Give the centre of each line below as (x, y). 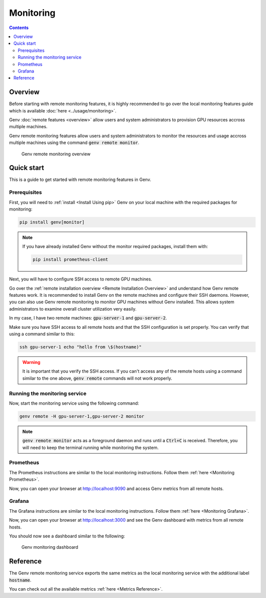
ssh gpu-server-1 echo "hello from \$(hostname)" (81, 347)
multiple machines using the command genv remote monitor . (74, 142)
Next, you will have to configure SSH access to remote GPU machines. (81, 279)
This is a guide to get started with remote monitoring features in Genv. (80, 179)
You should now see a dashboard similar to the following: (67, 536)
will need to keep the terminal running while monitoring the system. (90, 447)
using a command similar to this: (42, 334)
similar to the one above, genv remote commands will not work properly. (97, 378)
